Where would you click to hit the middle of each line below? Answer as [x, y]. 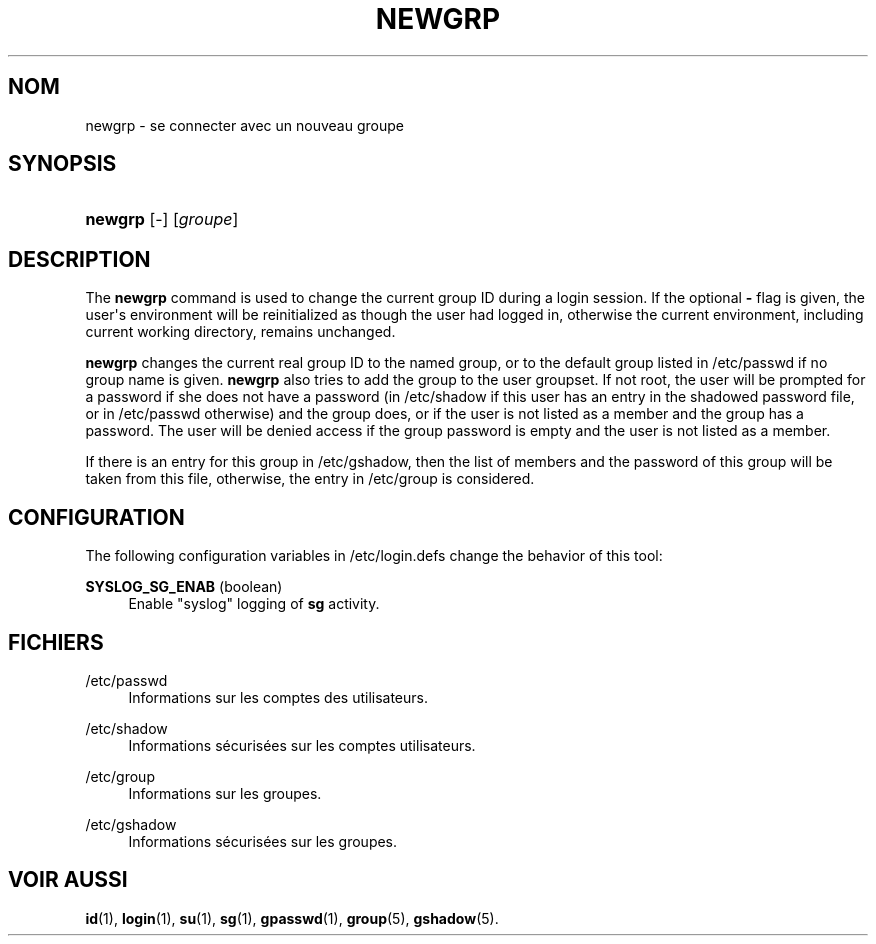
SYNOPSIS [62, 164]
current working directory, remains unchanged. [240, 332]
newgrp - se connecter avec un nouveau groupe [244, 125]
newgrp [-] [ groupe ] [162, 219]
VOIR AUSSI [68, 880]
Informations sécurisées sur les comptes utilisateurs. [302, 745]
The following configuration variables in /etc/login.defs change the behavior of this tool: [374, 556]
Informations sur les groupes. [225, 793]
